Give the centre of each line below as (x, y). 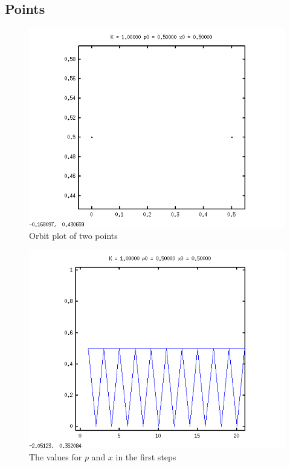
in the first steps (146, 456)
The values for (56, 456)
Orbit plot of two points (73, 235)
